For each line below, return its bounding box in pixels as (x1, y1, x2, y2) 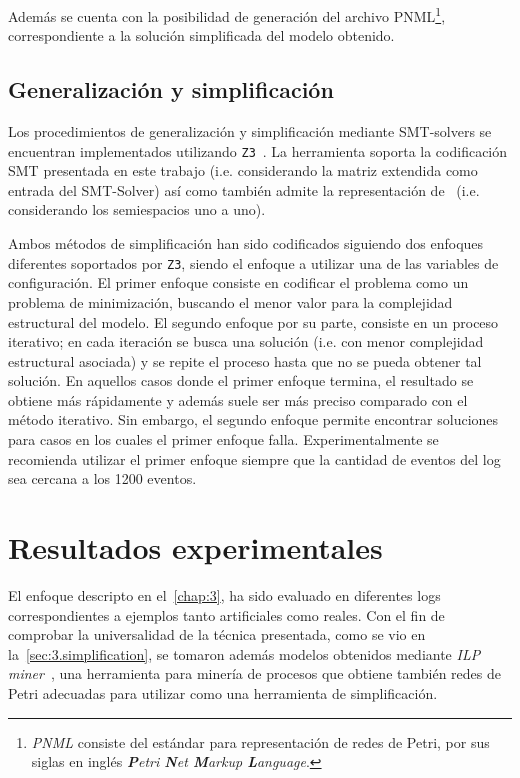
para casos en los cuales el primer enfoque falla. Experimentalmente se (8, 429, 439, 450)
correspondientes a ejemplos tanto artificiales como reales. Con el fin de (8, 604, 445, 625)
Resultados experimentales (8, 527, 383, 568)
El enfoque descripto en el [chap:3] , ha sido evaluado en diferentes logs (8, 584, 441, 605)
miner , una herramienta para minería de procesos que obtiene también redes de (8, 663, 501, 684)
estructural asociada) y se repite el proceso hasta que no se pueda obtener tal (8, 350, 482, 371)
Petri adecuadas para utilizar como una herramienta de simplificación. (8, 682, 438, 703)
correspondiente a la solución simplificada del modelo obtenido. (8, 25, 395, 46)
